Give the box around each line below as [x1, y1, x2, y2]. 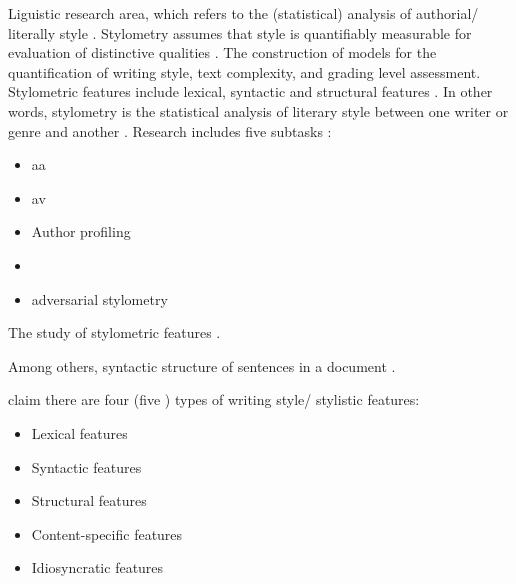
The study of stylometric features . [8, 322, 221, 343]
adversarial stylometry [31, 288, 168, 309]
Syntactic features [31, 456, 142, 477]
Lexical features [31, 422, 128, 443]
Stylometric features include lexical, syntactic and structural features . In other [8, 81, 493, 102]
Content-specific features [31, 523, 183, 544]
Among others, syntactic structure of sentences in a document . [8, 355, 396, 376]
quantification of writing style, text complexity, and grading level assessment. [8, 61, 481, 82]
